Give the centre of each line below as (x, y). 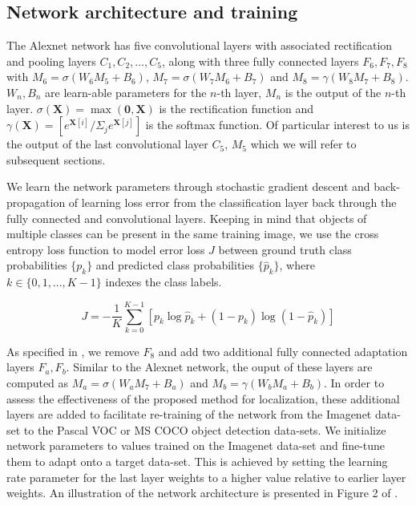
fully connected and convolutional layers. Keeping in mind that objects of (187, 218)
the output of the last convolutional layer (107, 144)
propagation (36, 202)
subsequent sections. (56, 159)
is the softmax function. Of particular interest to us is (277, 125)
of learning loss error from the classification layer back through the (232, 202)
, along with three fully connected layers (260, 61)
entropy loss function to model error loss (106, 249)
